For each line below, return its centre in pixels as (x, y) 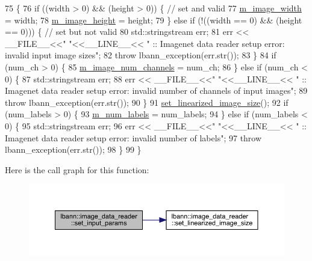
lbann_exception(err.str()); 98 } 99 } (73, 149)
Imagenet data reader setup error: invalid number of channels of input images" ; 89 (156, 91)
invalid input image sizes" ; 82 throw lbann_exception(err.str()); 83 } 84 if (141, 55)
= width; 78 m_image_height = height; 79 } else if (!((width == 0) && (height (154, 20)
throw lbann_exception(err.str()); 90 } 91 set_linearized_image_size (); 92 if (147, 102)
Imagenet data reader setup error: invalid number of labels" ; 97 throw (133, 137)
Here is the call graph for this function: (77, 169)
